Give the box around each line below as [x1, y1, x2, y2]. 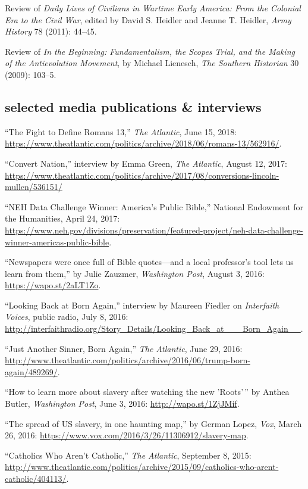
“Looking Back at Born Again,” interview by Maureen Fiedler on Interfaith [5, 298, 279, 311]
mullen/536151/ [5, 180, 62, 193]
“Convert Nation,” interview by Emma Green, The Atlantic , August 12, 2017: [5, 157, 287, 169]
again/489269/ [5, 365, 58, 378]
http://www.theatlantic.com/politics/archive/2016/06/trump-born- [5, 354, 250, 366]
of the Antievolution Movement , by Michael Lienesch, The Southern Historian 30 [5, 57, 299, 69]
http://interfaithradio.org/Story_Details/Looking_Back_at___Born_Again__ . [5, 322, 303, 335]
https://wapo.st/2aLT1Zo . [5, 279, 101, 291]
